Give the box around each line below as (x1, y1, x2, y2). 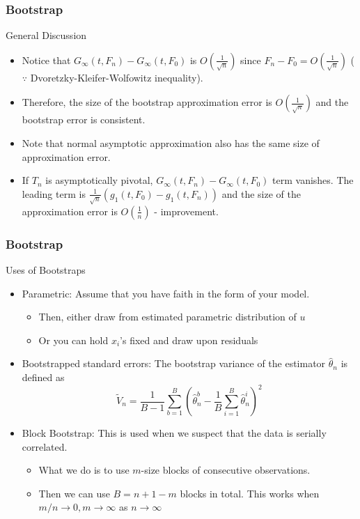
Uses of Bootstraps (6, 262, 86, 277)
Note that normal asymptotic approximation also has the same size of (22, 136, 320, 150)
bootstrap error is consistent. (22, 112, 146, 127)
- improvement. (154, 203, 219, 218)
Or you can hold (38, 332, 109, 347)
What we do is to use (38, 463, 130, 477)
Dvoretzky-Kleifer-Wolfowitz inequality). (30, 70, 203, 84)
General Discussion (6, 28, 87, 42)
